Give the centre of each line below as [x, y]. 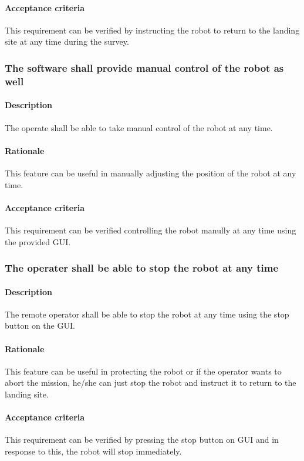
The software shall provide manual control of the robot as [144, 67]
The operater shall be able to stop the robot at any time [142, 268]
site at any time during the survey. [67, 41]
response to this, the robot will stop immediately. [93, 451]
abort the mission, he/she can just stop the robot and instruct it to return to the [151, 383]
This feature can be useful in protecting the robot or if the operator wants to [143, 371]
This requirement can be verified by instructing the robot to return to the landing [152, 30]
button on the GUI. [40, 325]
